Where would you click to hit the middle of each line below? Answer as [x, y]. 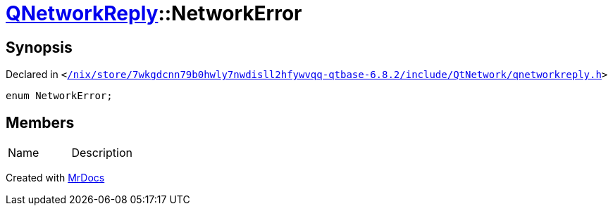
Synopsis [39, 47]
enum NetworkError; [59, 96]
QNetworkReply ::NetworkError [154, 13]
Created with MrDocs [55, 178]
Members [40, 122]
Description [102, 153]
